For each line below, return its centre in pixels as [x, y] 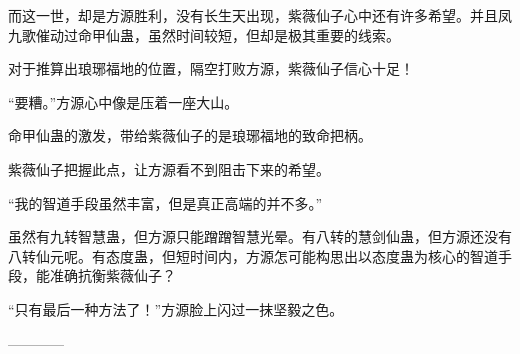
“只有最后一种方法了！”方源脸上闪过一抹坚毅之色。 [176, 308]
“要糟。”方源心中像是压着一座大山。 [123, 101]
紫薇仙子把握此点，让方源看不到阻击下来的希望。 [169, 168]
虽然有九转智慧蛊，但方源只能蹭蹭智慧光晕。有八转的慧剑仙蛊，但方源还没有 [260, 236]
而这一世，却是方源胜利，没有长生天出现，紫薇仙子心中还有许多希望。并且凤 [260, 15]
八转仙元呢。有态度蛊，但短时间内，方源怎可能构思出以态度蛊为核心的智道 [253, 255]
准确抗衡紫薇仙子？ [112, 275]
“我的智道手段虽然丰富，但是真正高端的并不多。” [165, 202]
